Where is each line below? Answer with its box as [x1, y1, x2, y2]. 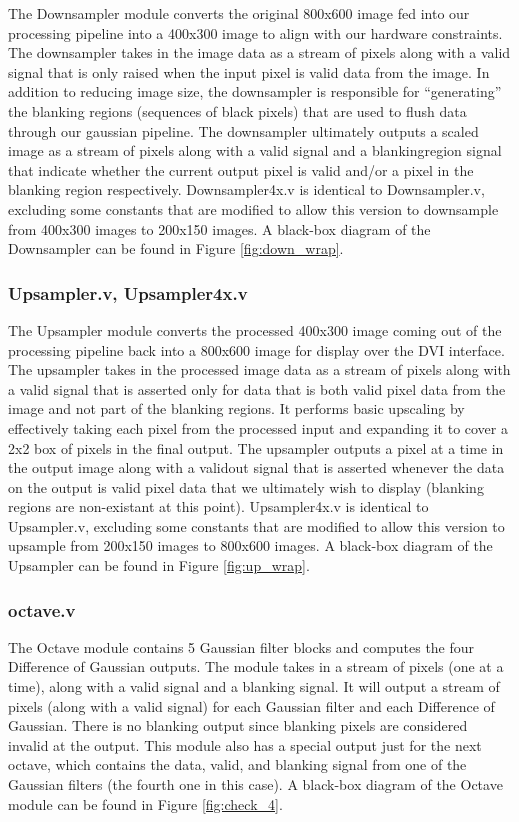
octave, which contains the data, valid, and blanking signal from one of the [8, 754, 467, 775]
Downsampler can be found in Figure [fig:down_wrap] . [8, 238, 344, 259]
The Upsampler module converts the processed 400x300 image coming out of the [8, 319, 502, 340]
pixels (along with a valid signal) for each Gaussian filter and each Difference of [8, 695, 495, 716]
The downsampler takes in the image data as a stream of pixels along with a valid [8, 42, 511, 63]
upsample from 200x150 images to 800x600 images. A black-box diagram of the [8, 535, 493, 556]
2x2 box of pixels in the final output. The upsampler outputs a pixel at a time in [8, 437, 504, 458]
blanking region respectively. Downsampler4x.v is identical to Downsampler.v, [8, 179, 485, 200]
